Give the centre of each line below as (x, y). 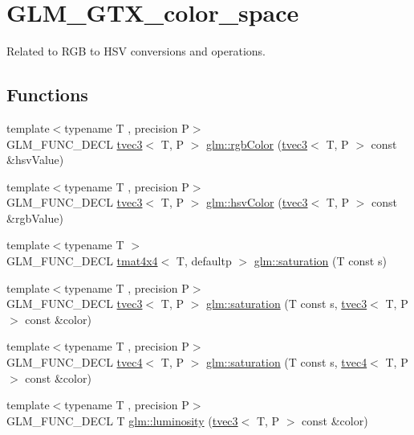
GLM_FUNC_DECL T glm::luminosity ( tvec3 (122, 420)
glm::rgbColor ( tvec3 (257, 144)
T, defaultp (204, 261)
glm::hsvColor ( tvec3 (257, 202)
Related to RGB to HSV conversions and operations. (136, 51)
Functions (47, 94)
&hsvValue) (35, 160)
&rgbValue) (35, 217)
